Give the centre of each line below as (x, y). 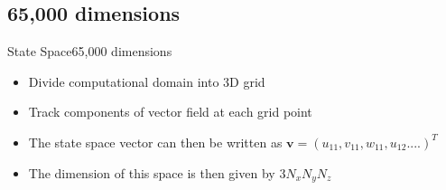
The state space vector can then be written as (155, 142)
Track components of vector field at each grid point (170, 112)
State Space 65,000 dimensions (90, 51)
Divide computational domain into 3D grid (147, 81)
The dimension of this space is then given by (152, 172)
